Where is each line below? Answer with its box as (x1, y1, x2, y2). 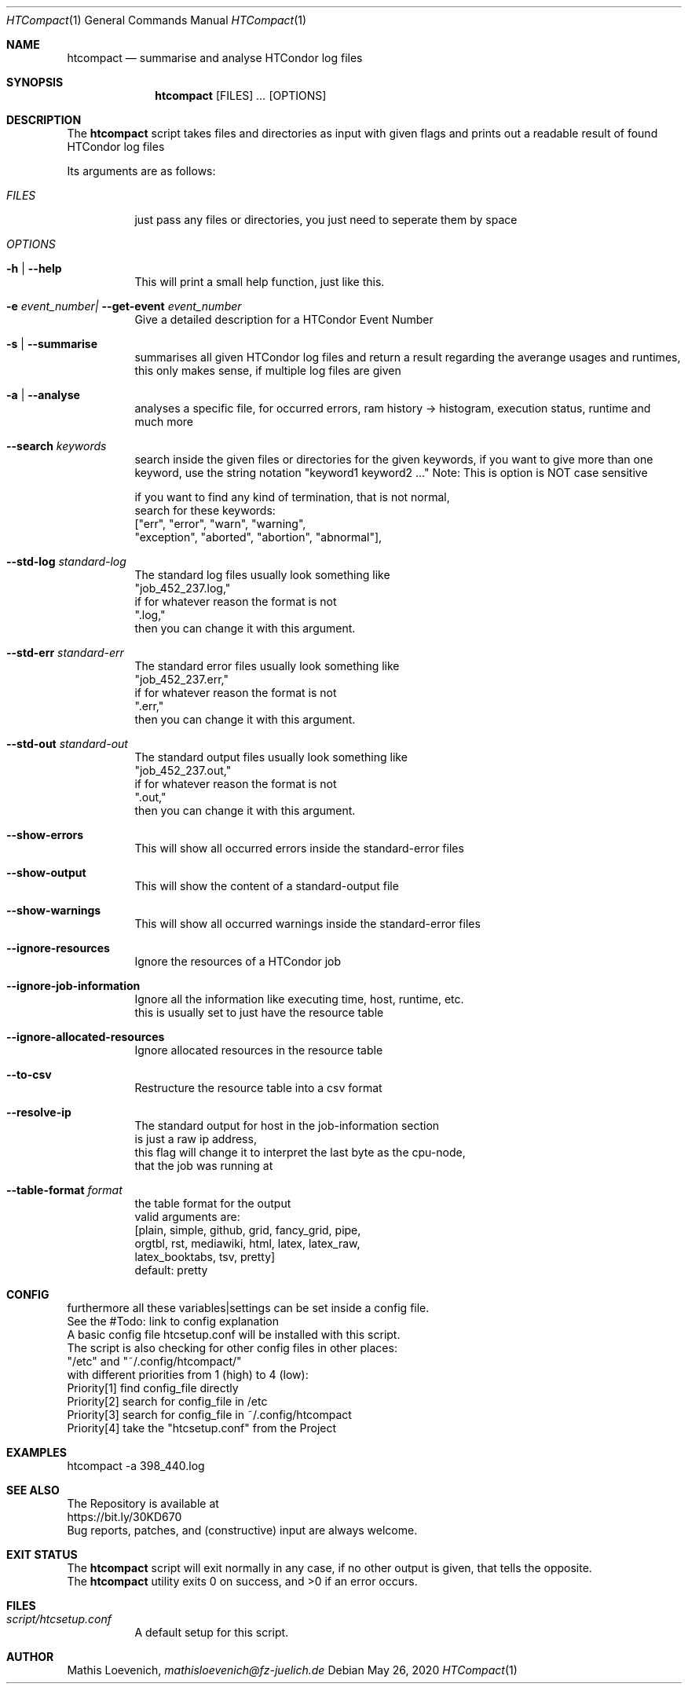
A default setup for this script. (134, 1626, 289, 1639)
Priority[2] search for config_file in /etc (67, 1395, 268, 1408)
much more (134, 415, 194, 428)
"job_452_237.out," (134, 764, 232, 777)
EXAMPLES (6, 1446, 67, 1459)
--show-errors (6, 828, 84, 841)
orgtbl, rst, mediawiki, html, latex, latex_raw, (134, 1237, 360, 1250)
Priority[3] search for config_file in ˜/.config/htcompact (67, 1408, 352, 1421)
